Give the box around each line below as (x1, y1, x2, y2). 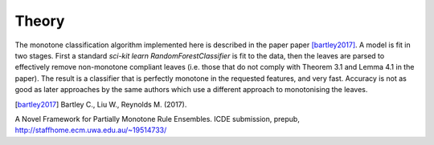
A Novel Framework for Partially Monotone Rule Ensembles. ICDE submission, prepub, (14, 114, 301, 123)
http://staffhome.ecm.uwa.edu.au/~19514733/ (14, 125, 167, 135)
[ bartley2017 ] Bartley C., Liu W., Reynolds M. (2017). (14, 99, 187, 109)
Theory (14, 12, 65, 30)
